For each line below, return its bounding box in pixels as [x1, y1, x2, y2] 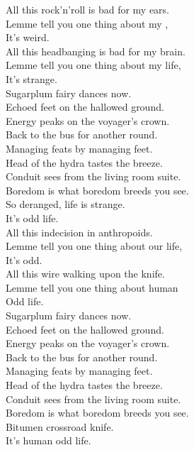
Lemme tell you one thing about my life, [6, 57, 181, 72]
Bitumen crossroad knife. [6, 419, 114, 434]
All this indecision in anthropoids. [6, 224, 153, 239]
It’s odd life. [6, 210, 59, 225]
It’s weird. [6, 30, 50, 45]
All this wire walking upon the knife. [6, 266, 165, 281]
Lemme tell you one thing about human [6, 280, 178, 295]
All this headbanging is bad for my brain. [6, 43, 186, 58]
